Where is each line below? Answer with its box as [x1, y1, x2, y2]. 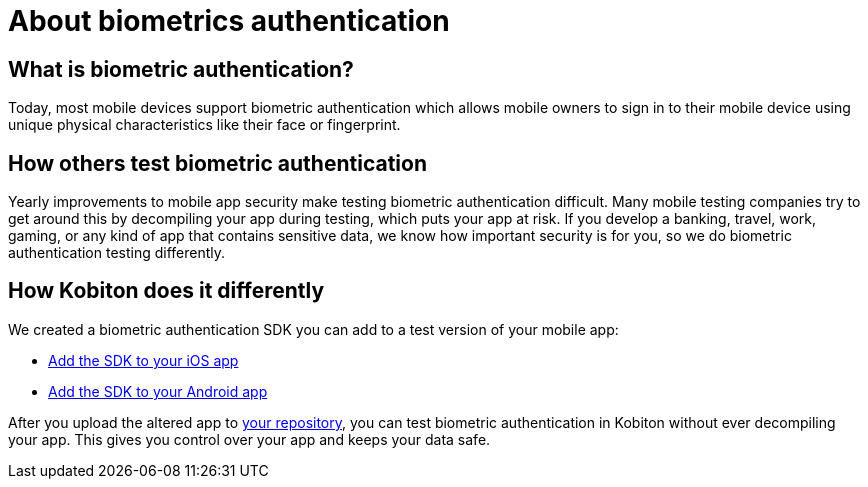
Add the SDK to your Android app [48, 382, 268, 400]
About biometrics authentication [8, 4, 450, 38]
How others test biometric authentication [8, 150, 427, 176]
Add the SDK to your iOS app [48, 351, 239, 369]
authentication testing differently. [8, 244, 226, 262]
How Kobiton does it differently [8, 278, 325, 304]
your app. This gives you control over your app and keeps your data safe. [8, 430, 491, 448]
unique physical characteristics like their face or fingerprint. [8, 116, 401, 134]
